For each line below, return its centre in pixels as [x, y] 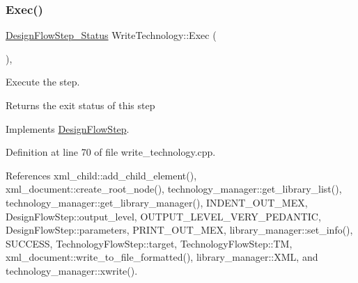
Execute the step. [43, 82]
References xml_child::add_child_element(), [101, 175]
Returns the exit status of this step [80, 105]
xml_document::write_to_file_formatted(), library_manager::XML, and [162, 257]
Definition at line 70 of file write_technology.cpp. [111, 152]
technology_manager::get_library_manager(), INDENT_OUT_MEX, [157, 202]
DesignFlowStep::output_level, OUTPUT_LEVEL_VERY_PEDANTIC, [163, 216]
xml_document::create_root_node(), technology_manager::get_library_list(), [174, 189]
